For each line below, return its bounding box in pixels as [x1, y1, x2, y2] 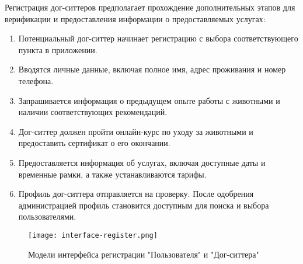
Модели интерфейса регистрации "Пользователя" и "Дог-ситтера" [28, 248, 259, 260]
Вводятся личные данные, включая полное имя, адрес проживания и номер [18, 63, 286, 75]
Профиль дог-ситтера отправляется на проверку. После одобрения [18, 187, 254, 200]
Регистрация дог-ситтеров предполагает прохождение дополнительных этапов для [5, 1, 295, 13]
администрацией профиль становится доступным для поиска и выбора [18, 199, 269, 211]
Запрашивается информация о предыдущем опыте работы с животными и [18, 94, 280, 106]
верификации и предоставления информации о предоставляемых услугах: [5, 12, 266, 25]
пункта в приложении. [18, 43, 97, 55]
